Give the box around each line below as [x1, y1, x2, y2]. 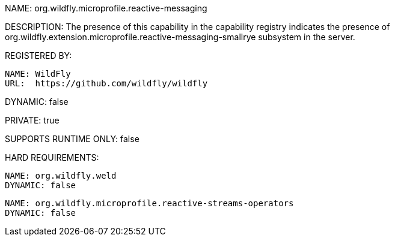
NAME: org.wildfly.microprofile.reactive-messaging [5, 3, 207, 13]
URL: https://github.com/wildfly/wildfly [5, 79, 208, 88]
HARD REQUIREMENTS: [5, 152, 99, 162]
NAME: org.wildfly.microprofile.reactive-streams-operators [5, 198, 294, 208]
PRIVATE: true [5, 115, 60, 125]
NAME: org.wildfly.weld [5, 171, 117, 180]
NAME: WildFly [5, 69, 71, 79]
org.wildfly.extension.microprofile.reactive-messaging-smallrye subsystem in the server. [5, 32, 355, 42]
